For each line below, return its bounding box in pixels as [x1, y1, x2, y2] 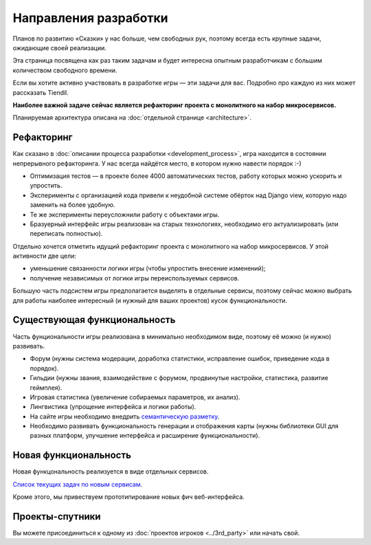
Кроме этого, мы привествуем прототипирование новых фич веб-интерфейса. [12, 493, 245, 501]
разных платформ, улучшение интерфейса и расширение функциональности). [30, 432, 260, 440]
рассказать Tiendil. [12, 88, 69, 96]
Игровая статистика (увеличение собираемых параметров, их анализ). [30, 392, 240, 401]
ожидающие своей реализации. [12, 43, 106, 52]
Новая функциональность [12, 449, 132, 461]
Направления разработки [12, 10, 168, 25]
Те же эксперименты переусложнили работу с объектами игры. [30, 210, 220, 219]
